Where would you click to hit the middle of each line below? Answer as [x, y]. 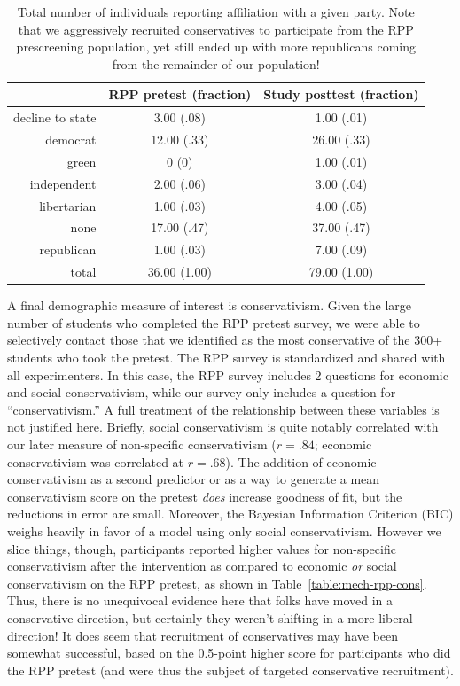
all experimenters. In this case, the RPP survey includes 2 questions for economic [228, 374]
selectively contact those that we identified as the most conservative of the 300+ [225, 340]
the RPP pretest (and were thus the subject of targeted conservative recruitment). [230, 670]
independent [63, 183]
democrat [71, 140]
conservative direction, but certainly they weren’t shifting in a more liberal [210, 617]
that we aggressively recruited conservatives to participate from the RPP [216, 29]
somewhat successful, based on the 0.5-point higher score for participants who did [229, 653]
